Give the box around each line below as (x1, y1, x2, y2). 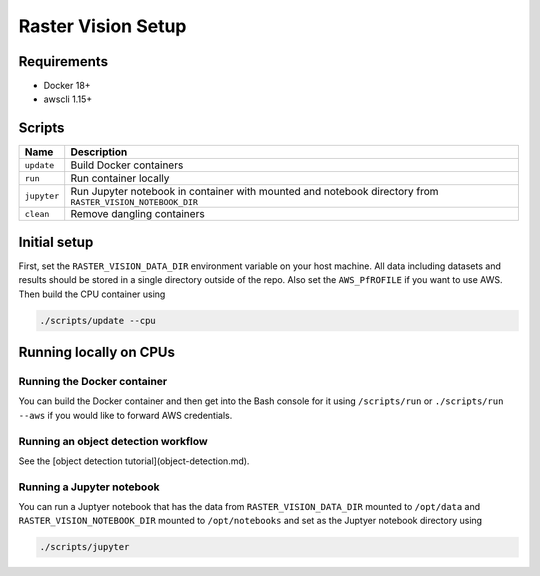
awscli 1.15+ (43, 93, 93, 105)
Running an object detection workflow (18, 434, 209, 448)
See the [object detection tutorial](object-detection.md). (18, 455, 250, 467)
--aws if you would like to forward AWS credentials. (18, 409, 233, 421)
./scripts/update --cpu (39, 315, 157, 326)
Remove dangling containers (70, 207, 205, 221)
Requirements (18, 53, 109, 70)
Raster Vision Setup (18, 15, 187, 37)
